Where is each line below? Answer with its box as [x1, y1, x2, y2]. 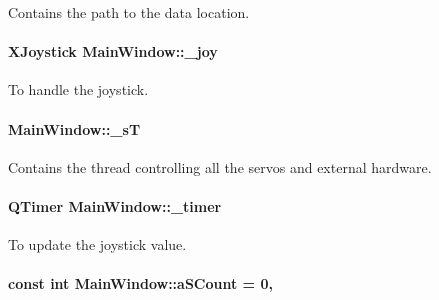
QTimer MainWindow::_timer [8, 195, 222, 216]
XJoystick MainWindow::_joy [8, 41, 218, 62]
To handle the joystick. [8, 79, 149, 100]
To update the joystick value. [8, 234, 187, 255]
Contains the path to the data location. [8, 2, 250, 22]
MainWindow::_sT [8, 118, 141, 139]
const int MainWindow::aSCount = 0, [8, 273, 273, 294]
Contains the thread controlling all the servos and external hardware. [8, 156, 432, 177]
